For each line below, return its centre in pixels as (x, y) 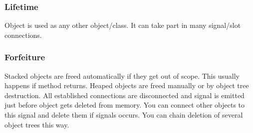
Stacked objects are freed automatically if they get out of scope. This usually (122, 75)
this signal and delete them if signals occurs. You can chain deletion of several (124, 115)
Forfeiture (25, 57)
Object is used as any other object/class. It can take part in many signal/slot (123, 25)
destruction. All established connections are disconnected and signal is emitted (125, 95)
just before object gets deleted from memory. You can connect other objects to (125, 105)
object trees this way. (37, 124)
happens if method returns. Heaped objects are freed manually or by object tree (127, 85)
